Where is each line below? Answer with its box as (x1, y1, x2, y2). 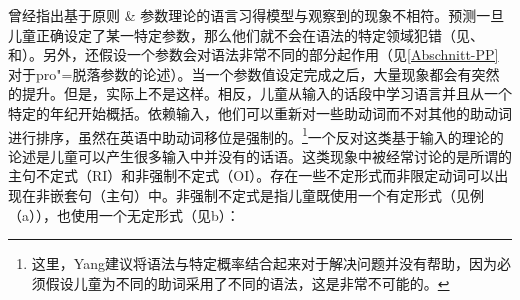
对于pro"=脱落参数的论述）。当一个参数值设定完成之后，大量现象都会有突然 (8, 63, 500, 84)
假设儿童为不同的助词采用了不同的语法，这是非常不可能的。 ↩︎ (45, 272, 450, 293)
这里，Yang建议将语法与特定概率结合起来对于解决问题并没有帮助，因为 (31, 253, 497, 274)
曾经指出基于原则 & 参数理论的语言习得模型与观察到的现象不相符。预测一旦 (8, 5, 505, 25)
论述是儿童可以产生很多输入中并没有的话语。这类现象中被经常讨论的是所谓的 (8, 145, 512, 166)
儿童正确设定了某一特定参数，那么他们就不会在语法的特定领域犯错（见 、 (8, 24, 484, 45)
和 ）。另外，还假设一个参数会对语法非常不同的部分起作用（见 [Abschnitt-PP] (8, 44, 499, 65)
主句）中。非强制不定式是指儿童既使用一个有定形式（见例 (105, 185, 484, 205)
